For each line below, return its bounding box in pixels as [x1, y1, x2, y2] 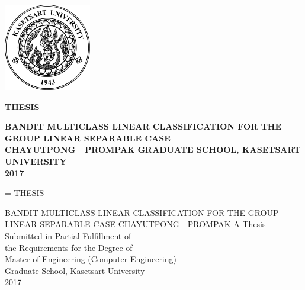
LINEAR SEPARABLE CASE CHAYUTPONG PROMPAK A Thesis [5, 218, 266, 230]
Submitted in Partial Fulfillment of [5, 229, 131, 241]
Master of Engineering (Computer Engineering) [5, 253, 176, 265]
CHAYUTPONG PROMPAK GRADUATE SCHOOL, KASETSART [5, 143, 301, 156]
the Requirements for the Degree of [5, 241, 133, 253]
